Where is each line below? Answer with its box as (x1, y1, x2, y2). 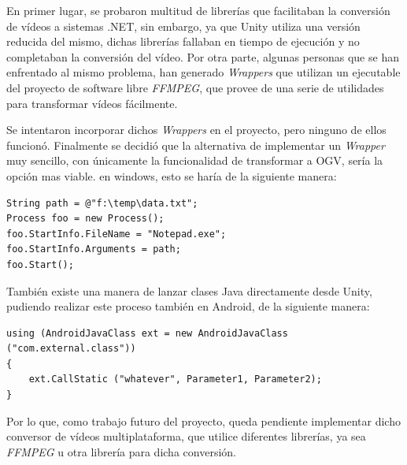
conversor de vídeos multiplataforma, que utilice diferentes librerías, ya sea (6, 428, 366, 445)
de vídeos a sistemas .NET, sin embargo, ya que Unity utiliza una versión (6, 17, 361, 34)
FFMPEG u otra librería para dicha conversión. (6, 443, 236, 459)
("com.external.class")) (6, 343, 136, 355)
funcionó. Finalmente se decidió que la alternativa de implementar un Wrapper (6, 136, 385, 153)
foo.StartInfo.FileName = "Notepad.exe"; (6, 228, 227, 240)
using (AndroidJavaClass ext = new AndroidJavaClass (6, 327, 288, 339)
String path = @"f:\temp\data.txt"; (6, 197, 198, 209)
